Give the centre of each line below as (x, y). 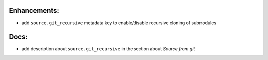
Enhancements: (34, 11)
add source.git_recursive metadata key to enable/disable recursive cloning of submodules (119, 23)
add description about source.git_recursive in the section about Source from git (108, 49)
